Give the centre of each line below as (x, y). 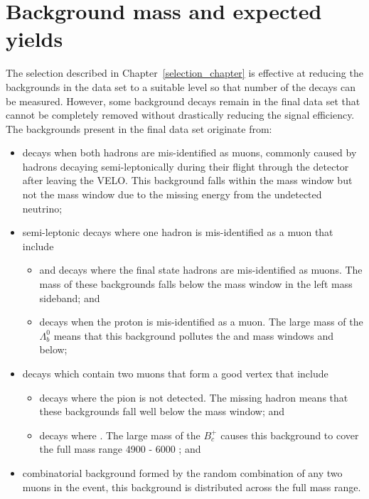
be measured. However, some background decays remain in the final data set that (183, 101)
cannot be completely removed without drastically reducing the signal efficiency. (180, 115)
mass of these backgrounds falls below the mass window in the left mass (196, 284)
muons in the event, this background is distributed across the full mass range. (192, 487)
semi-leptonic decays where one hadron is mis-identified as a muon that (178, 232)
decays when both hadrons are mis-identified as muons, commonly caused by (189, 152)
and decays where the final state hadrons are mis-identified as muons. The (201, 270)
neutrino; (42, 208)
